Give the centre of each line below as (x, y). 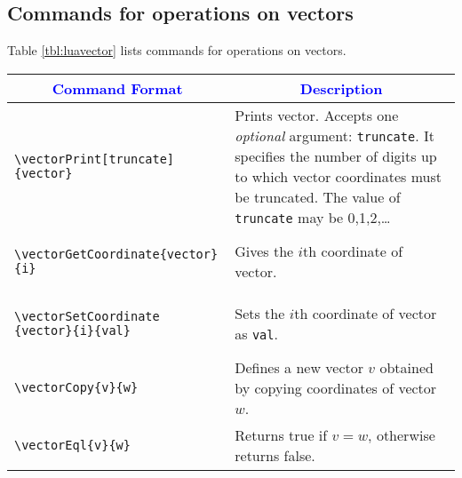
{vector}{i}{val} (72, 330)
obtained (406, 367)
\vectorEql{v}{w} (72, 445)
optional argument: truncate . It (335, 135)
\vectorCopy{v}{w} (76, 388)
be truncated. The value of (318, 196)
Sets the (260, 313)
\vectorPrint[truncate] (95, 159)
